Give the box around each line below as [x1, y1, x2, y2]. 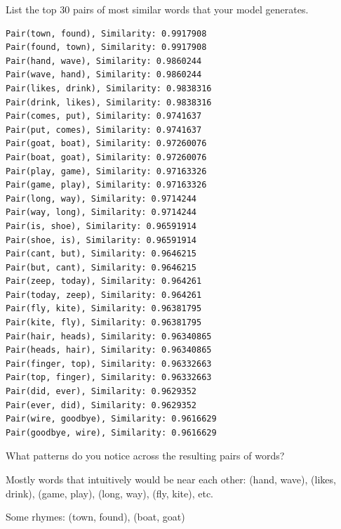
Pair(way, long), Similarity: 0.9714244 [6, 207, 197, 218]
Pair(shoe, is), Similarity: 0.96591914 [6, 235, 197, 245]
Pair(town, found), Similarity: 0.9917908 [6, 28, 207, 39]
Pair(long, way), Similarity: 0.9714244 [6, 193, 197, 204]
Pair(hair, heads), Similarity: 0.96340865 [6, 331, 212, 341]
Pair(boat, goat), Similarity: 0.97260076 [6, 152, 207, 162]
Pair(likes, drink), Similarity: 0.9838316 [6, 83, 212, 93]
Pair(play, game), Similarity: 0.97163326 [6, 166, 207, 176]
